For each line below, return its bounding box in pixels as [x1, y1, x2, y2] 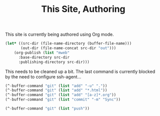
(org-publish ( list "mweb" [14, 50, 70, 55]
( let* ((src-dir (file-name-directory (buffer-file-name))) [5, 41, 132, 46]
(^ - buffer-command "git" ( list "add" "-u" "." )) [5, 83, 107, 88]
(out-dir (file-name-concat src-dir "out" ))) [20, 46, 116, 51]
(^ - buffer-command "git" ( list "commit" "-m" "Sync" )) [5, 97, 121, 102]
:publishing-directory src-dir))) [18, 59, 90, 64]
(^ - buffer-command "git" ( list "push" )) [5, 106, 90, 111]
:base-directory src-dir [18, 55, 70, 60]
